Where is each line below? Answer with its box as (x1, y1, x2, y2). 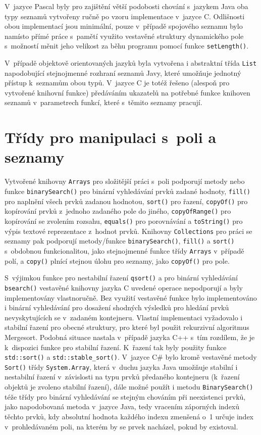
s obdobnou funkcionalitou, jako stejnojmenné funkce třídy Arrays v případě (5, 245, 244, 256)
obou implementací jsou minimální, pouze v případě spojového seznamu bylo (5, 21, 243, 31)
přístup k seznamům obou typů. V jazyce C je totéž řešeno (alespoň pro (5, 77, 230, 88)
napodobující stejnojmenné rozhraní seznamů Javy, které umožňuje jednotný (5, 67, 241, 78)
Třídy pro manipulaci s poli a (5, 127, 217, 148)
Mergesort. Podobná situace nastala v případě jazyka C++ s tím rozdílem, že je (5, 331, 255, 342)
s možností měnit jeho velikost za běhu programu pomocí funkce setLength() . (5, 40, 249, 51)
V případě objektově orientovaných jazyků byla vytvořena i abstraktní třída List (5, 58, 257, 68)
